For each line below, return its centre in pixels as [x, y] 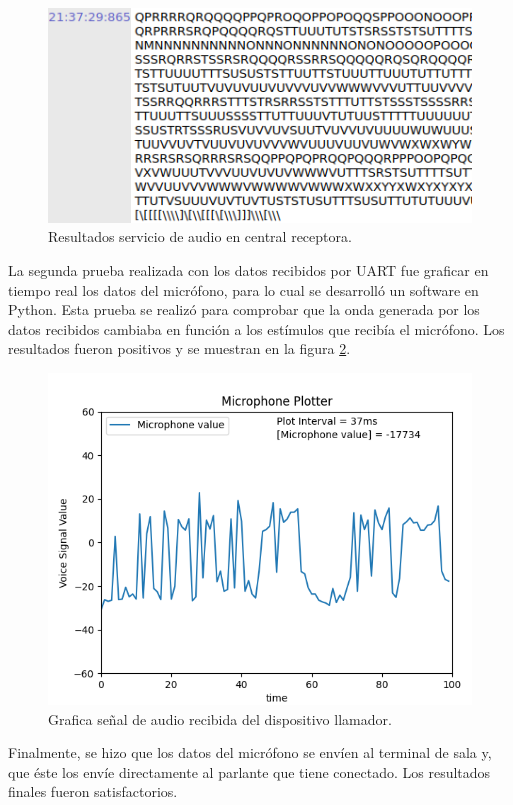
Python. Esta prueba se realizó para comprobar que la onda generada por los [244, 309]
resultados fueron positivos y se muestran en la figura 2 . [179, 348]
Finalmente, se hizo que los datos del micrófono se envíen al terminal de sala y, [250, 752]
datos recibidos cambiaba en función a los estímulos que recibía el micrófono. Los [256, 328]
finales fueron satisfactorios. [93, 791]
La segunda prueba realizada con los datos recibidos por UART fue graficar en [248, 270]
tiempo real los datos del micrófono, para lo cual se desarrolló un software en [243, 289]
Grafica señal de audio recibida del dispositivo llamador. [220, 718]
